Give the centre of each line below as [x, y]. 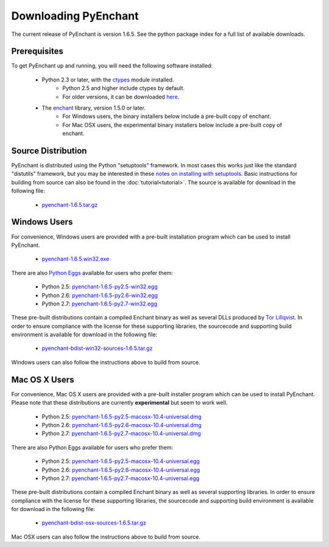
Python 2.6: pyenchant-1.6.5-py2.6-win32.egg [100, 295]
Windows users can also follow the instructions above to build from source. [106, 362]
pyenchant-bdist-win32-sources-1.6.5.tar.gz [97, 348]
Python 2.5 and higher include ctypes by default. [124, 88]
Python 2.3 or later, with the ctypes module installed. [108, 80]
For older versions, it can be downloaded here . [121, 97]
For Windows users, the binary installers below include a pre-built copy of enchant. [167, 116]
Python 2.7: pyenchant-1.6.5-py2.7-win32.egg [100, 304]
